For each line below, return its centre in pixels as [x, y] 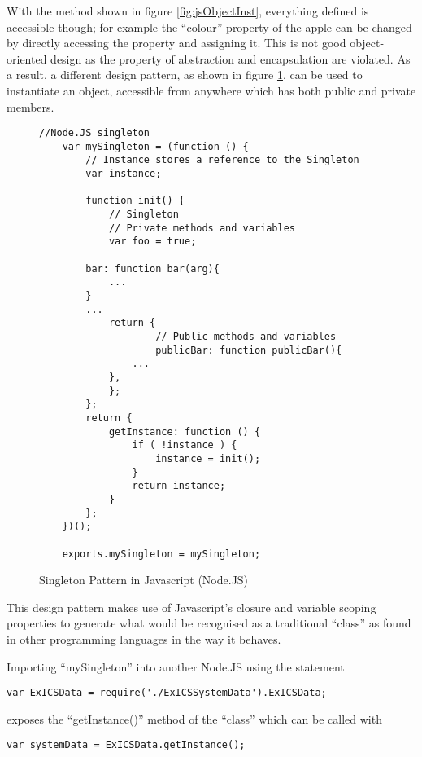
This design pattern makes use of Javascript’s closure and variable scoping [191, 607]
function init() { [135, 201]
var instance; [124, 174]
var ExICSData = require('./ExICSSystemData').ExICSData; [167, 693]
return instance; [179, 486]
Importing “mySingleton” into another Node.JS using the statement [176, 666]
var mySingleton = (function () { [155, 146]
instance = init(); [208, 458]
